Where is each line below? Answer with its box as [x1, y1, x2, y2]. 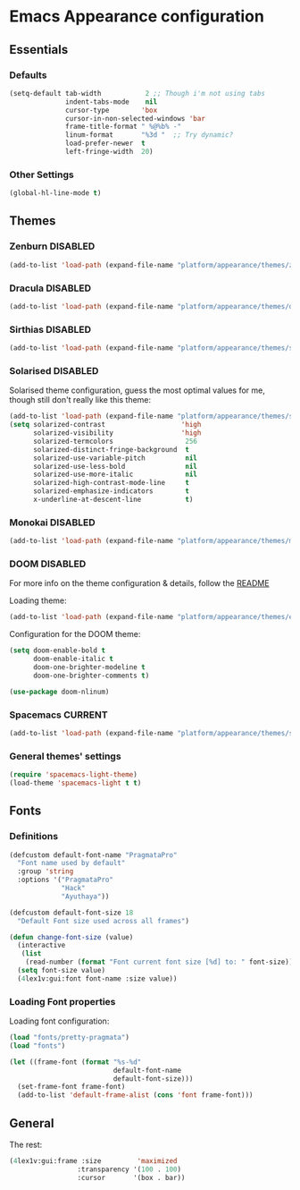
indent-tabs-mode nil [65, 97, 158, 106]
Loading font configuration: [9, 1016, 110, 1026]
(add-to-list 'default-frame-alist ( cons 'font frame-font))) [17, 1091, 254, 1100]
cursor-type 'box [65, 106, 158, 115]
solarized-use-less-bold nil [32, 462, 198, 471]
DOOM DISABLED [9, 557, 87, 570]
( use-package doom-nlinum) [9, 687, 110, 696]
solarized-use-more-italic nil [32, 470, 198, 480]
